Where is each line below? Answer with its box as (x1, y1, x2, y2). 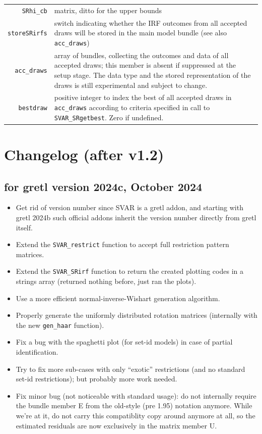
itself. (16, 222, 33, 232)
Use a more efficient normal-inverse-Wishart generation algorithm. (16, 293, 220, 303)
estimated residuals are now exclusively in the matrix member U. (16, 420, 217, 430)
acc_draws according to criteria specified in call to (54, 102, 210, 112)
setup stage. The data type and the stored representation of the (54, 69, 251, 80)
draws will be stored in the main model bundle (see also (54, 27, 227, 38)
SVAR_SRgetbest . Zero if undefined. (54, 112, 164, 122)
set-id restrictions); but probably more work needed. (16, 373, 177, 384)
